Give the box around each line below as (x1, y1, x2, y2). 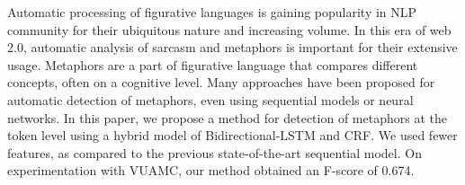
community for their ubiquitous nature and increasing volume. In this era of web (7, 20, 452, 39)
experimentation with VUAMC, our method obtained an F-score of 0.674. (7, 161, 415, 180)
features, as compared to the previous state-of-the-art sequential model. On (7, 143, 422, 162)
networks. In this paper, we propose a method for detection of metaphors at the (7, 108, 447, 127)
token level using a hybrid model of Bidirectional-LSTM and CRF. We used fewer (7, 126, 458, 145)
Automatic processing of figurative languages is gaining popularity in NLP (7, 3, 417, 21)
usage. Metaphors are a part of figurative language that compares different (7, 55, 418, 74)
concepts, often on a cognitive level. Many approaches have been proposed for (7, 73, 435, 92)
